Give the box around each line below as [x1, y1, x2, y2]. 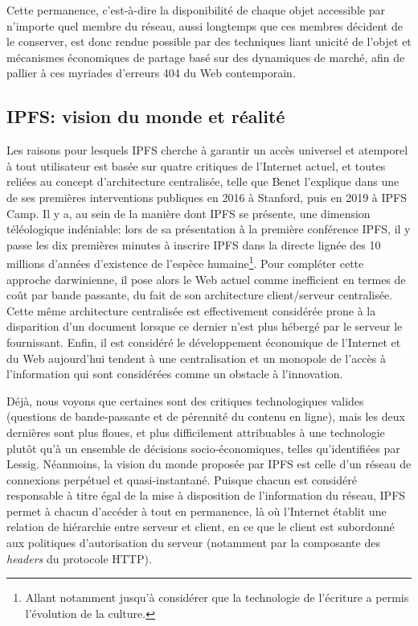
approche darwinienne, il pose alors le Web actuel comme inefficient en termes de [6, 270, 406, 287]
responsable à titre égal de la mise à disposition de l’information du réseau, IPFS [6, 487, 406, 504]
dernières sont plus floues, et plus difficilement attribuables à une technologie [6, 423, 385, 440]
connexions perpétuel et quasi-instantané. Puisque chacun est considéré [6, 471, 357, 488]
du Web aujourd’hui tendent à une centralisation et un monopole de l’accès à [6, 349, 386, 366]
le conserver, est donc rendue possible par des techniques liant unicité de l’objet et [6, 33, 412, 50]
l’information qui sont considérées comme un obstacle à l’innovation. [6, 365, 343, 382]
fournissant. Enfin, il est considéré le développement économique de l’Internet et [6, 333, 401, 350]
